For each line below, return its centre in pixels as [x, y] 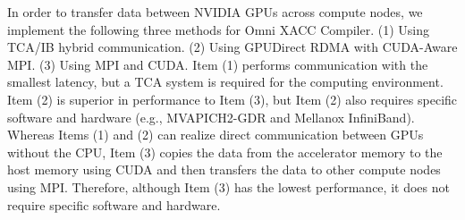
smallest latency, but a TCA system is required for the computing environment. [225, 82]
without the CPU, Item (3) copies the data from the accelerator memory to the [225, 152]
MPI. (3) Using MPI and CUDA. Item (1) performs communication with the [218, 64]
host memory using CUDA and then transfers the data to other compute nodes [224, 169]
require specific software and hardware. [114, 204]
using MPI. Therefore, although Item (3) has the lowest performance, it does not [228, 186]
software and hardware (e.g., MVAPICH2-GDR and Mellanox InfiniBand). [211, 117]
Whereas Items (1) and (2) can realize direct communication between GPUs [216, 135]
